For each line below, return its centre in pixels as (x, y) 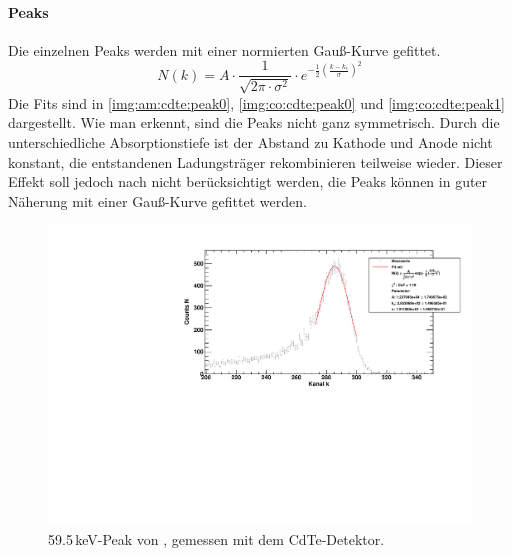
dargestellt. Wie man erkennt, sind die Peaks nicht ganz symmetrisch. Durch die (254, 122)
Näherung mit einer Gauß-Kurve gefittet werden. (157, 200)
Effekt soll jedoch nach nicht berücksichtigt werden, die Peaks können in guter (248, 181)
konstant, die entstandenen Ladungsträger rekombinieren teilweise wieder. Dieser (255, 161)
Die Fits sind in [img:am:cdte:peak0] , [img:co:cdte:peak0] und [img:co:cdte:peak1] (256, 102)
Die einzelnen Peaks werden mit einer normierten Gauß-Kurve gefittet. (224, 49)
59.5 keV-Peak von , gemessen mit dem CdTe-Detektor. (216, 538)
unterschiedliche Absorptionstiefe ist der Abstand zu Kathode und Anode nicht (250, 142)
